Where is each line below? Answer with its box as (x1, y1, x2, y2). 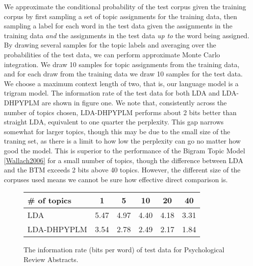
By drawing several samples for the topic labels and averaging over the (4, 40, 216, 50)
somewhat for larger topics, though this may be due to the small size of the (4, 126, 230, 136)
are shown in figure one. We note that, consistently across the (42, 97, 227, 107)
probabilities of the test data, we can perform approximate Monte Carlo (4, 49, 220, 59)
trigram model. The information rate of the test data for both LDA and (4, 88, 220, 98)
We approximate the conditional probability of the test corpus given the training (4, 1, 246, 11)
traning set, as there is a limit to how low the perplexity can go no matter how (4, 136, 241, 146)
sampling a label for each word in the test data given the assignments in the (4, 21, 232, 31)
